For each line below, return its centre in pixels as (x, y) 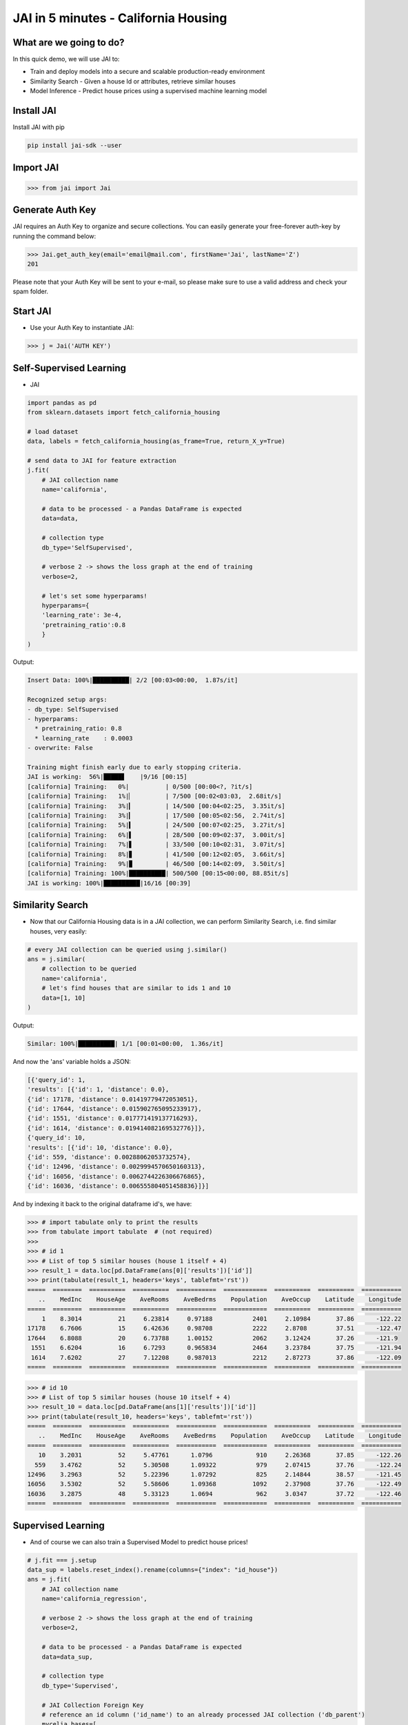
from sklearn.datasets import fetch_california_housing (124, 413)
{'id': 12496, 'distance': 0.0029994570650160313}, (116, 1167)
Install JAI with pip (39, 127)
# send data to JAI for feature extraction (102, 461)
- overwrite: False (60, 748)
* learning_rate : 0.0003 (84, 738)
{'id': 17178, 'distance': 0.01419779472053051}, (113, 1099)
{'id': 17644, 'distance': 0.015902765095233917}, (115, 1108)
